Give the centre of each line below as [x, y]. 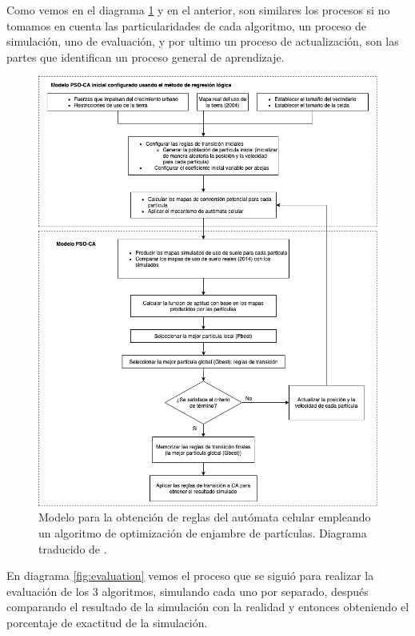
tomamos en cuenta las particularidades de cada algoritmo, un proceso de [187, 25]
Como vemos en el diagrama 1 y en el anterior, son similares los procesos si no [198, 10]
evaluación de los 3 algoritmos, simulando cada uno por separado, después [188, 591]
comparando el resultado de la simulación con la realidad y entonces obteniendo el [208, 607]
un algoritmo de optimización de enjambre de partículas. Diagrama [203, 532]
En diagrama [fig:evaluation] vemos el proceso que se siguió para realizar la [190, 576]
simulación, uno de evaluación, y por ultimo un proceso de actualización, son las [203, 41]
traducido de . [73, 548]
